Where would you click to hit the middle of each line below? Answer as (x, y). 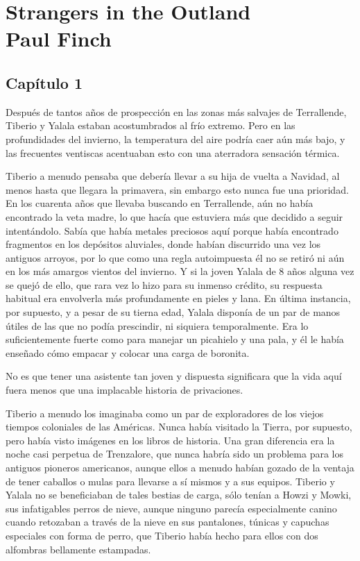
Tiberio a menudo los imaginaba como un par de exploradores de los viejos (165, 413)
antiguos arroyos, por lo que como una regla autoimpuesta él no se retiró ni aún (175, 257)
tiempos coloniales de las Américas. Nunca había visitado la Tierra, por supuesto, (179, 427)
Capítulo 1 (44, 82)
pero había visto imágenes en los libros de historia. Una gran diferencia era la (170, 440)
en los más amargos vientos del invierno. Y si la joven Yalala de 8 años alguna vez (180, 271)
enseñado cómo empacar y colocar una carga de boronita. (128, 352)
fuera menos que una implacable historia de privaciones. (125, 390)
